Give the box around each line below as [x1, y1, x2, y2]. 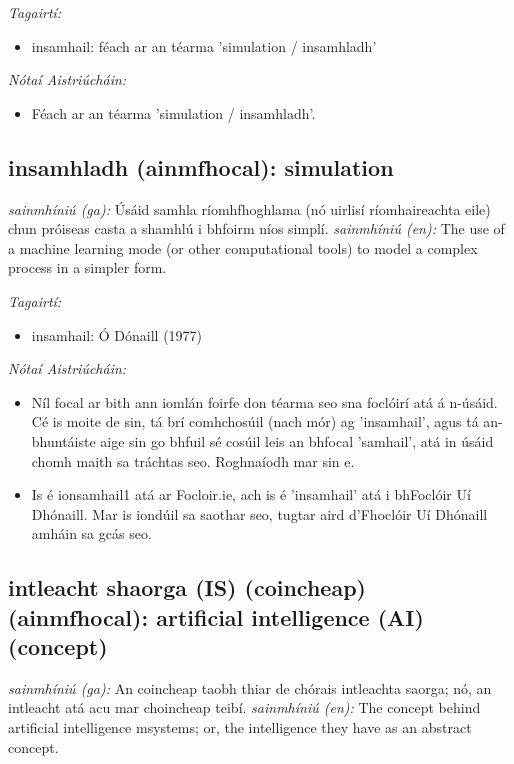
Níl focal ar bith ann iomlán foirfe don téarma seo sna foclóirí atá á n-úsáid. [31, 391, 498, 412]
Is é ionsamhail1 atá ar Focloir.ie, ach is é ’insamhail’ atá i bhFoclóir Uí [31, 484, 471, 505]
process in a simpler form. [8, 257, 167, 278]
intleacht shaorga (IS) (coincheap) [8, 572, 366, 603]
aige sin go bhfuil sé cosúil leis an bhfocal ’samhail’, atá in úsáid [100, 430, 494, 451]
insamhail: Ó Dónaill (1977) [31, 324, 203, 345]
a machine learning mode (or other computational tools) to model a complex [8, 237, 478, 258]
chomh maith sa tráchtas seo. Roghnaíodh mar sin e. [31, 450, 355, 471]
